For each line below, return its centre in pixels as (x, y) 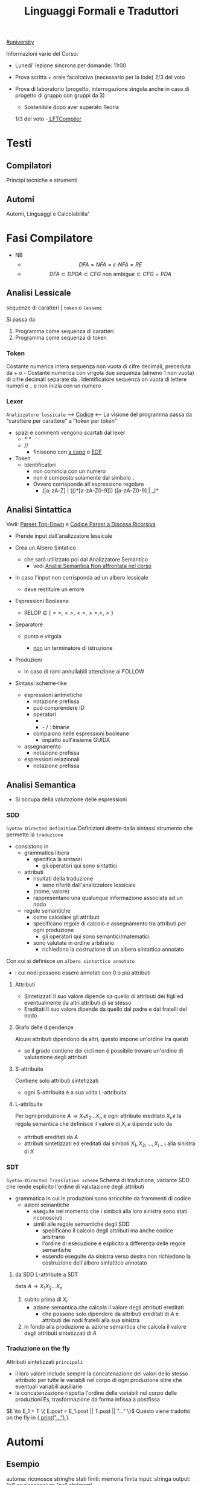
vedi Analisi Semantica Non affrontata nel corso (92, 566)
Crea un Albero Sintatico (46, 548)
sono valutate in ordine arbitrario (74, 943)
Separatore (29, 624)
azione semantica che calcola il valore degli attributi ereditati (108, 1307)
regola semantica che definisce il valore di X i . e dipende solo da (94, 1125)
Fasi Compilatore (50, 238)
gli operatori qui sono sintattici (80, 866)
